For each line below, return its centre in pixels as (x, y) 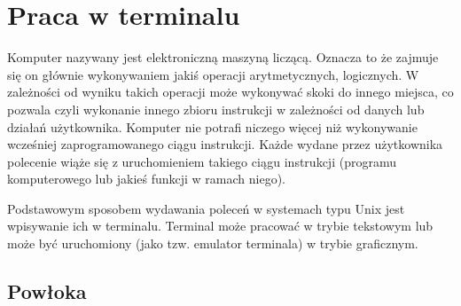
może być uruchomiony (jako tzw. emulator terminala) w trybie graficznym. (213, 243)
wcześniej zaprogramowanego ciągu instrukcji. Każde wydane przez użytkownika (225, 144)
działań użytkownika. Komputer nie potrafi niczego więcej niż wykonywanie (212, 126)
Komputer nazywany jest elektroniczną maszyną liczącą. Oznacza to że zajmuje (223, 57)
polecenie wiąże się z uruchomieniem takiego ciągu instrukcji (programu (202, 161)
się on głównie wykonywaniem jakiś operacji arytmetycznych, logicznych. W (213, 74)
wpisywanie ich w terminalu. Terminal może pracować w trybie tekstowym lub (220, 226)
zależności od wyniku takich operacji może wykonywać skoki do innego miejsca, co (230, 92)
